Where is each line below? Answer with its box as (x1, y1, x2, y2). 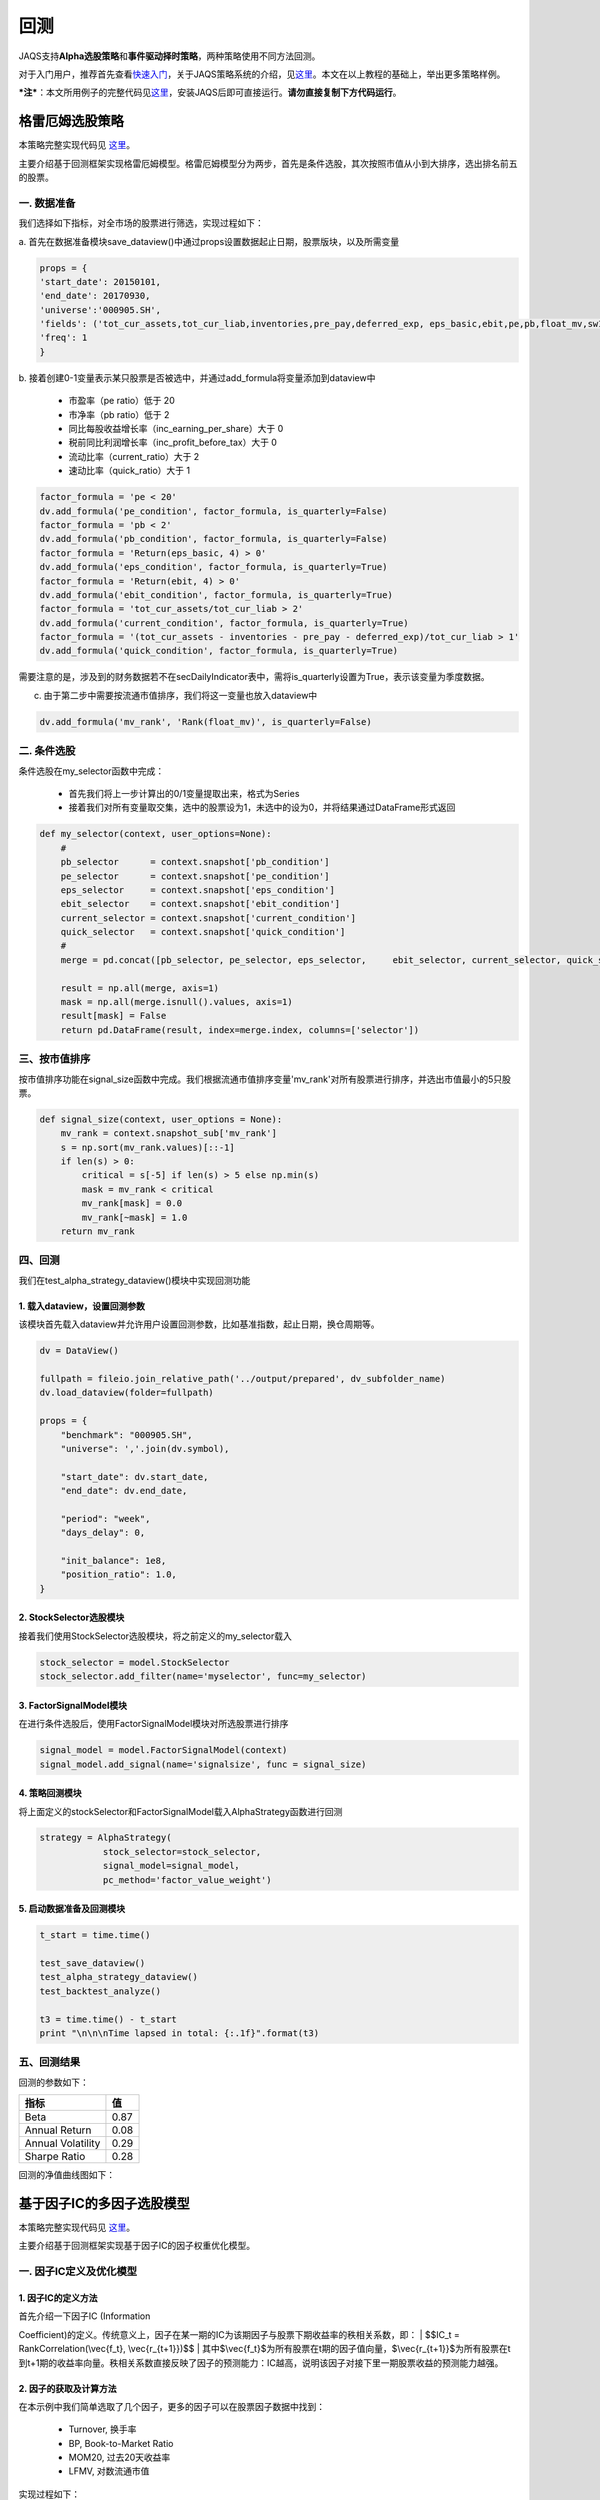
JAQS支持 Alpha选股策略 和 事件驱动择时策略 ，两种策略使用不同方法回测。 (18, 50, 321, 62)
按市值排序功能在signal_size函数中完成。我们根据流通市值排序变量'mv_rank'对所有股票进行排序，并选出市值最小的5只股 (18, 1073, 512, 1085)
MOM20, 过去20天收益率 (68, 2451, 171, 2464)
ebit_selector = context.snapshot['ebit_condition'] (60, 898, 341, 910)
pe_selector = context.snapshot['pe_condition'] (60, 870, 330, 882)
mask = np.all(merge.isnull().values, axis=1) (60, 996, 294, 1008)
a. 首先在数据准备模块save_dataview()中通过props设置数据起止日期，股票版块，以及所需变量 (18, 235, 400, 247)
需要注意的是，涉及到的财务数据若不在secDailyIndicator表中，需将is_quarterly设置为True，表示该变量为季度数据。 (18, 671, 490, 683)
